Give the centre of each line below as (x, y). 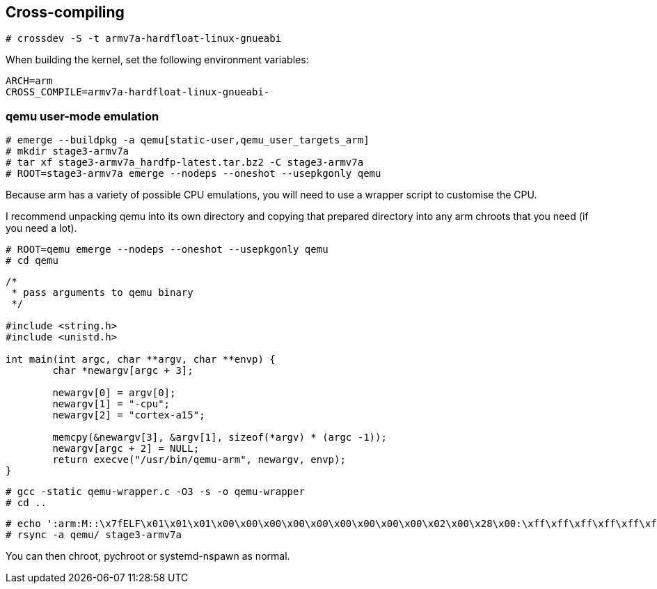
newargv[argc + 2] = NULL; (126, 449)
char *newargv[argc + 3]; (123, 371)
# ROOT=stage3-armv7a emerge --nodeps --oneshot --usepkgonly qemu (193, 174)
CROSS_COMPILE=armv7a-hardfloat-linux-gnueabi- (138, 92)
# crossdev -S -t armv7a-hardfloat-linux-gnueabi (144, 39)
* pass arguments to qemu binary (102, 293)
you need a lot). (41, 228)
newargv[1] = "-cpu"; (111, 404)
